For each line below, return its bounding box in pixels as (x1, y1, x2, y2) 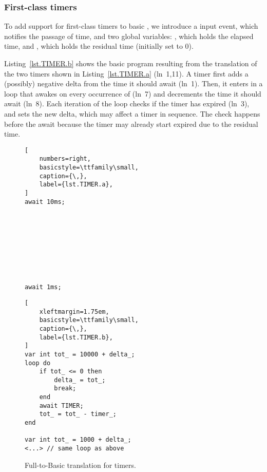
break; (54, 385, 77, 392)
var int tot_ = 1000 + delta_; (25, 436, 131, 444)
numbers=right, (39, 155, 91, 163)
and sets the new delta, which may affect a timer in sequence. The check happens (4, 108, 260, 119)
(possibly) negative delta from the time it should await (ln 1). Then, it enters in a (4, 78, 263, 89)
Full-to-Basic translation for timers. (25, 459, 136, 470)
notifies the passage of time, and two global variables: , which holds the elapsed (4, 30, 254, 41)
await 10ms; (25, 198, 65, 205)
